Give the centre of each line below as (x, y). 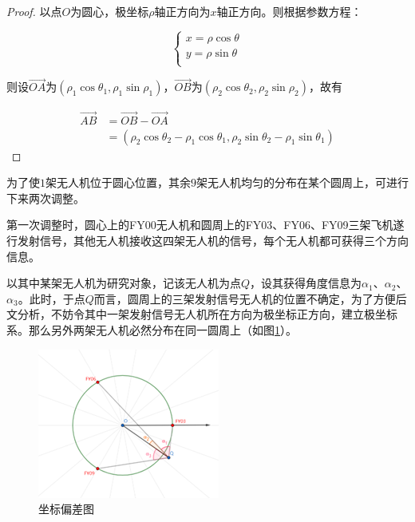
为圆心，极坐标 (110, 11)
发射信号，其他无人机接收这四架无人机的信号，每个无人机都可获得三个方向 (213, 241)
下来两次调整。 (45, 198)
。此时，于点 (51, 298)
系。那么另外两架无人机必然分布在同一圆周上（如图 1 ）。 (152, 330)
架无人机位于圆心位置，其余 (118, 182)
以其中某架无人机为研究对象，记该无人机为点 (124, 283)
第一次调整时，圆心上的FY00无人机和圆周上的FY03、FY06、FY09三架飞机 (200, 225)
